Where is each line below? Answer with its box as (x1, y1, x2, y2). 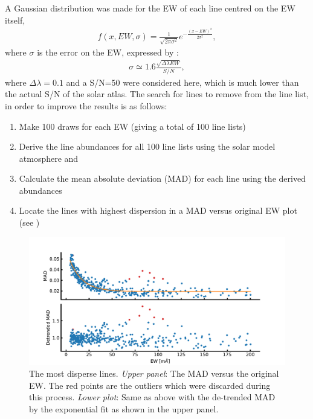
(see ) (19, 216, 40, 229)
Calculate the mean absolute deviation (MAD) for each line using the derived (19, 172, 306, 185)
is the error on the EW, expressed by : (37, 46, 179, 59)
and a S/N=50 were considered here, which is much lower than (66, 75, 299, 88)
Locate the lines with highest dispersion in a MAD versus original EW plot (19, 204, 297, 217)
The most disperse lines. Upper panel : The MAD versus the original (29, 367, 279, 380)
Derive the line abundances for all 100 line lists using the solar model (19, 140, 276, 153)
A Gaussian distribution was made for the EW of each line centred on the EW (5, 2, 295, 14)
